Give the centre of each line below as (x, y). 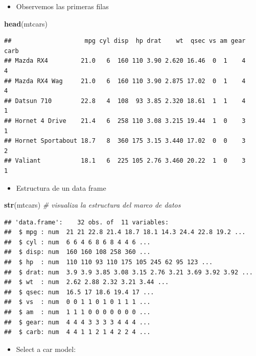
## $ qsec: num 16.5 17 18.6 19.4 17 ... (79, 292)
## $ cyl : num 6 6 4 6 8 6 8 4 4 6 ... (77, 242)
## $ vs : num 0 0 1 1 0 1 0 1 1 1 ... (77, 302)
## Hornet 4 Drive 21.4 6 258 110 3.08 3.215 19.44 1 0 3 (125, 121)
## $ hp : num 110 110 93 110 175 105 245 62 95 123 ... (109, 262)
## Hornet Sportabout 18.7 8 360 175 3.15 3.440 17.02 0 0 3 (125, 141)
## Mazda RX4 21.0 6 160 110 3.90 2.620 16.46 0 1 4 (125, 61)
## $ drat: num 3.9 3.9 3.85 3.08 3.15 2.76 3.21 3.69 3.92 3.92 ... (129, 272)
